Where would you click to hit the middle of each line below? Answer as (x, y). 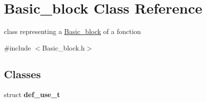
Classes (22, 74)
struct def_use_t (32, 94)
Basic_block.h (63, 47)
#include (18, 47)
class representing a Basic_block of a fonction (72, 31)
